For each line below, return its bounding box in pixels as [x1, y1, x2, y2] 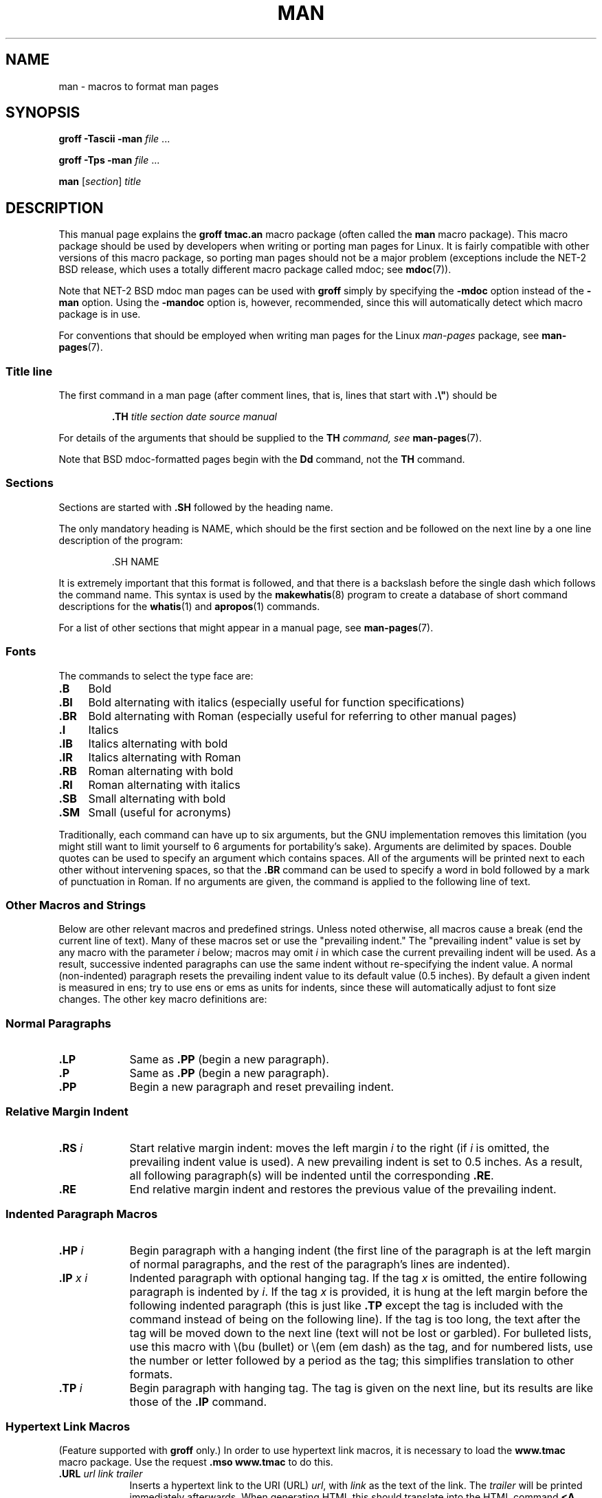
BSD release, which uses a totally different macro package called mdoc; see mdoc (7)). [58, 263, 452, 276]
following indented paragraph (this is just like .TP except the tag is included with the [129, 1298, 564, 1312]
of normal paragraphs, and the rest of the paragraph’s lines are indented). [129, 1257, 511, 1271]
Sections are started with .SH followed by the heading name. [58, 501, 333, 513]
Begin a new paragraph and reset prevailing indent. [129, 1080, 394, 1094]
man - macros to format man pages [58, 80, 219, 92]
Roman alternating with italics [88, 777, 241, 792]
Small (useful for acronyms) [88, 805, 232, 819]
